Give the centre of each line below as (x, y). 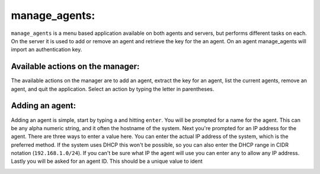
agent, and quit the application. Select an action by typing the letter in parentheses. (113, 89)
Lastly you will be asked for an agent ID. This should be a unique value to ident (107, 161)
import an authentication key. (47, 50)
